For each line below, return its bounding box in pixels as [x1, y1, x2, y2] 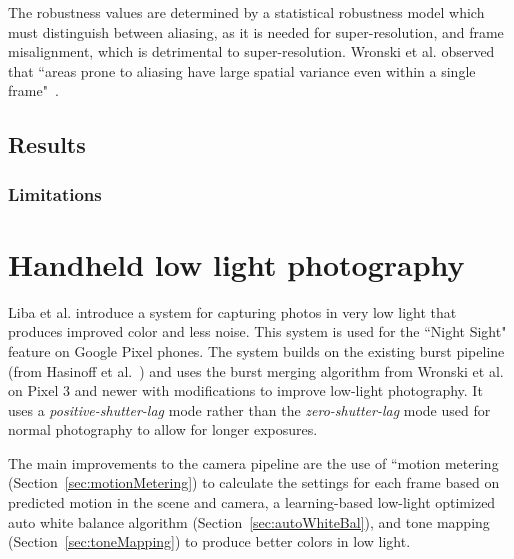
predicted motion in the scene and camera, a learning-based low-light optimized [8, 492, 496, 513]
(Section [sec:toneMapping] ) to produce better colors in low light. [8, 531, 411, 552]
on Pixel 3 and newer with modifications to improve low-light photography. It [8, 380, 483, 401]
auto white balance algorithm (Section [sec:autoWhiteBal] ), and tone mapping [8, 511, 490, 532]
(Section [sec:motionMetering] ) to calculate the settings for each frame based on [8, 472, 500, 493]
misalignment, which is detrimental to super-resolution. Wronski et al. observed [8, 41, 495, 62]
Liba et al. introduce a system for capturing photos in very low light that [8, 301, 457, 322]
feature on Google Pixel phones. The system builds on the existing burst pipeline [8, 340, 505, 361]
